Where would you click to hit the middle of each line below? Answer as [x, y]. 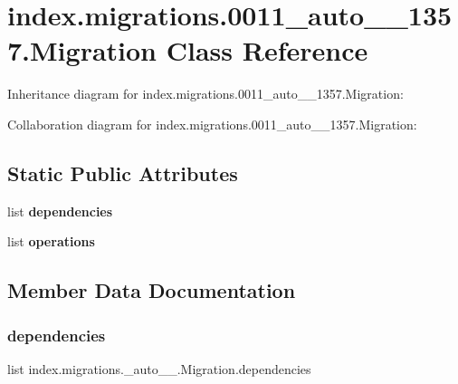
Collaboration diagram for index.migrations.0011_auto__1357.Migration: [212, 124]
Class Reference [267, 50]
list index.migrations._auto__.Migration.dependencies [159, 368]
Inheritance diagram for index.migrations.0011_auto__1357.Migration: [205, 94]
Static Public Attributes [123, 173]
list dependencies [60, 211]
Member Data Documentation [152, 290]
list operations [51, 241]
